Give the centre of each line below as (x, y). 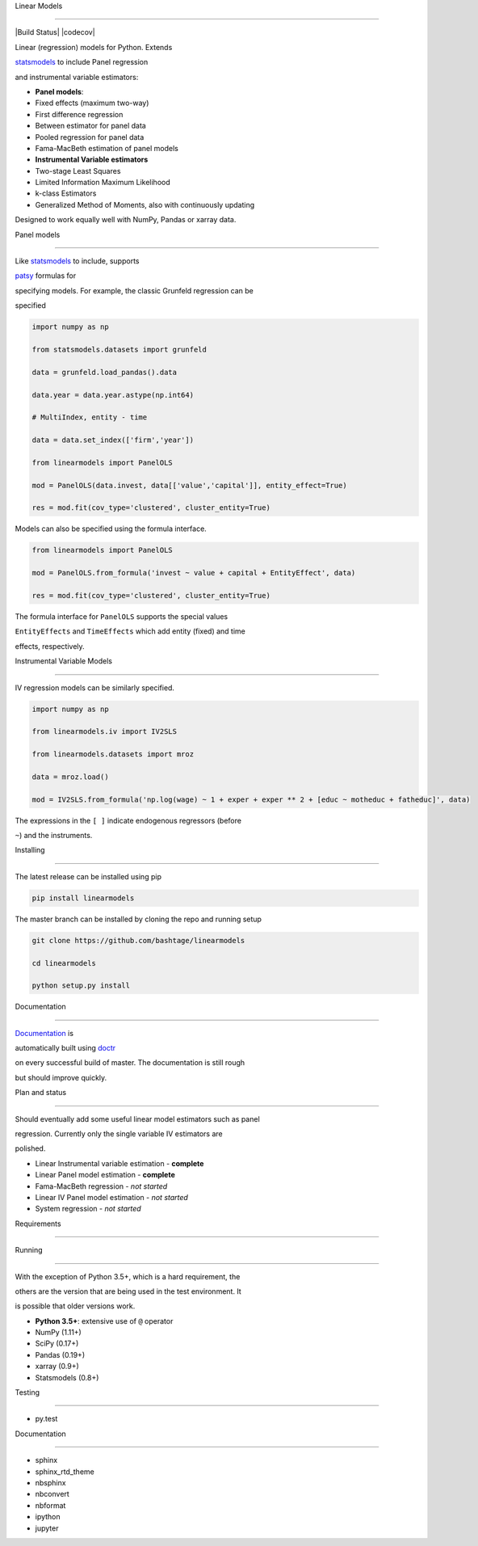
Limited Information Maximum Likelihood (103, 183)
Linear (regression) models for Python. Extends (94, 47)
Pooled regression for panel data (90, 137)
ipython (48, 1517)
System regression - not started (88, 1209)
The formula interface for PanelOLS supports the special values (122, 616)
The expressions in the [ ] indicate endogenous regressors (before (128, 820)
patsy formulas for (46, 276)
